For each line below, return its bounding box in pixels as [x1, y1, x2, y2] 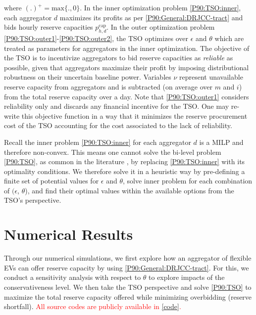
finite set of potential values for [4, 176, 99, 186]
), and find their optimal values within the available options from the [25, 185, 234, 195]
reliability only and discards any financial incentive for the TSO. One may [4, 101, 229, 111]
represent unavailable [179, 72, 243, 82]
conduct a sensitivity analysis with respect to [4, 272, 141, 282]
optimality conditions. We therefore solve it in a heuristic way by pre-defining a [4, 166, 245, 176]
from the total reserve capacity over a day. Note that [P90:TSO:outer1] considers [4, 91, 249, 101]
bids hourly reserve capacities [4, 22, 93, 32]
